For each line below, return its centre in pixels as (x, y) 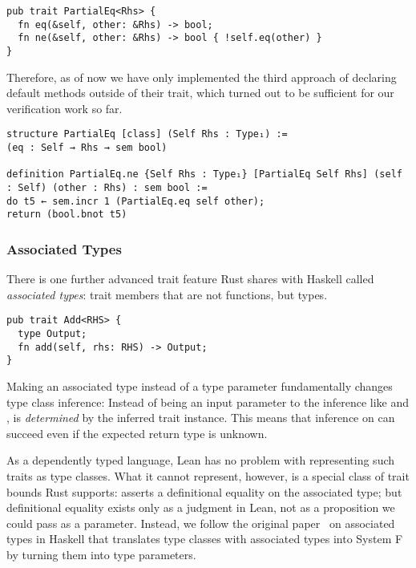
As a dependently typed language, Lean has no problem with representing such (201, 460)
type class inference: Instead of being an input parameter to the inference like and (208, 402)
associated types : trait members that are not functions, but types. (167, 294)
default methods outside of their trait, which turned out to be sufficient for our (200, 93)
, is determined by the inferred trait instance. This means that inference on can (201, 418)
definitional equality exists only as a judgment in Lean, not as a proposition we (201, 507)
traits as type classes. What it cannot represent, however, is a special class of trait (208, 476)
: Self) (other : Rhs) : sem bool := (107, 188)
